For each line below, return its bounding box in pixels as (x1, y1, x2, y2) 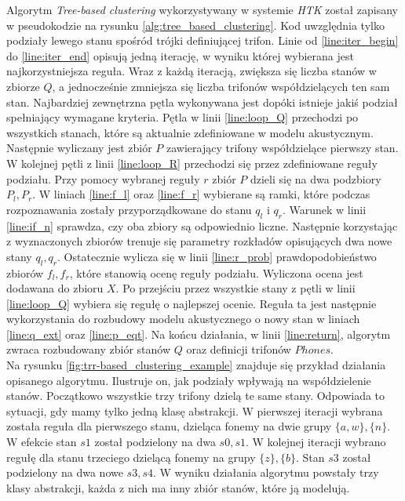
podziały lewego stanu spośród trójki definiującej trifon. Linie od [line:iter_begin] (6, 32, 399, 49)
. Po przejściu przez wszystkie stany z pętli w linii (115, 280, 356, 296)
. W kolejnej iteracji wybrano (245, 434, 386, 450)
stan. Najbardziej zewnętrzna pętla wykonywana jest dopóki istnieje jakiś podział (6, 93, 398, 110)
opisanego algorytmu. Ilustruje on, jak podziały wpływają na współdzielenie (6, 372, 371, 388)
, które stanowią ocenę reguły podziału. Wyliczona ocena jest (69, 264, 363, 281)
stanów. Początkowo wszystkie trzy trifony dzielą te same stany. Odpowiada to (6, 387, 385, 404)
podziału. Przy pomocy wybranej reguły (6, 170, 200, 187)
